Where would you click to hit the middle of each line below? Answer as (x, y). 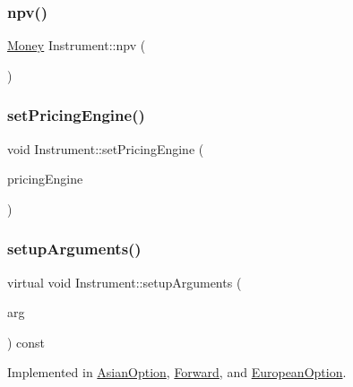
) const (26, 342)
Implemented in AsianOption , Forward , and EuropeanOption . (177, 372)
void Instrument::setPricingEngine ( (106, 148)
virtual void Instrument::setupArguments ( (125, 282)
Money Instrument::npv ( (77, 45)
